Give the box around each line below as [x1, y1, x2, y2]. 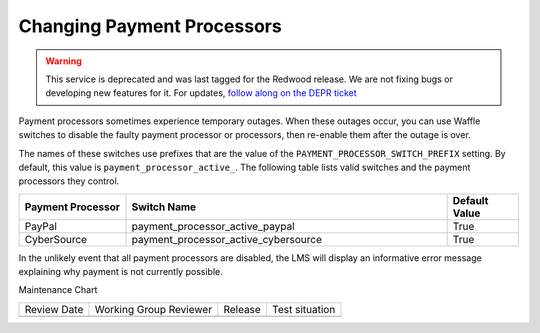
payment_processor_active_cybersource [131, 232, 323, 246]
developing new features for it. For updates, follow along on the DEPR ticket [45, 87, 357, 99]
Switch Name [131, 200, 197, 214]
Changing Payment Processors [18, 15, 282, 37]
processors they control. [18, 175, 120, 187]
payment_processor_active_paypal [131, 219, 295, 233]
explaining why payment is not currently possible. [18, 266, 224, 278]
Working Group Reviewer [94, 302, 213, 316]
